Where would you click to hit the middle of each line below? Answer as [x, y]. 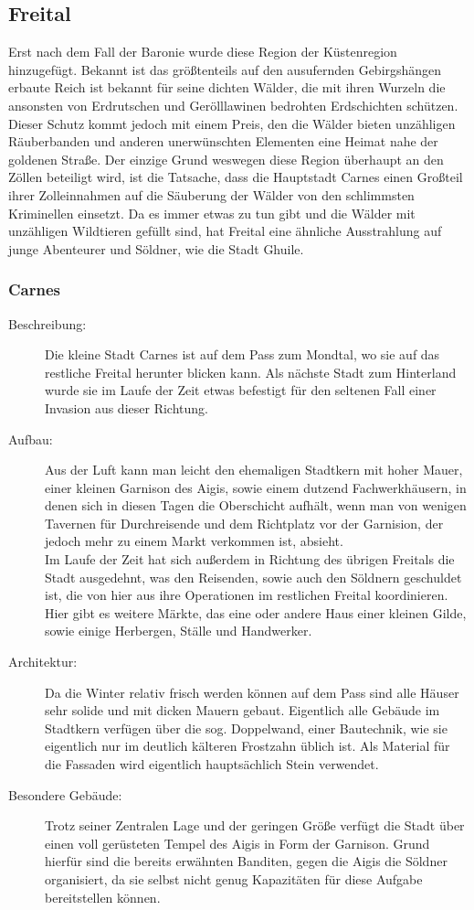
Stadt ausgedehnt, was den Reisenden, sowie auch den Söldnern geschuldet [253, 577]
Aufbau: [31, 439]
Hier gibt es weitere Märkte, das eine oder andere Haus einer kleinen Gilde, [256, 612]
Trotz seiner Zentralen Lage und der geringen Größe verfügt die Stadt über [255, 825]
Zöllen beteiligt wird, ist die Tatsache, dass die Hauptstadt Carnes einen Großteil [236, 177]
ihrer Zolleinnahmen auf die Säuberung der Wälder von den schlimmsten [211, 194]
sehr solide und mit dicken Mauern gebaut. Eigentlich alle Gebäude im [242, 710]
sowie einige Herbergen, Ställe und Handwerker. [179, 631]
